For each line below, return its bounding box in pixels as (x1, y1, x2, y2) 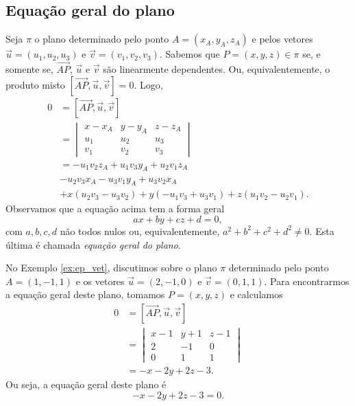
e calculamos (230, 287, 283, 302)
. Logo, (134, 77, 163, 91)
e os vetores (75, 273, 125, 288)
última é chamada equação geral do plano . (5, 237, 181, 251)
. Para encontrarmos (264, 273, 350, 288)
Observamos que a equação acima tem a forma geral (5, 201, 225, 216)
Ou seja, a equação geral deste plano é (5, 377, 167, 392)
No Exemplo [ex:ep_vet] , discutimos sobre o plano (5, 260, 217, 275)
